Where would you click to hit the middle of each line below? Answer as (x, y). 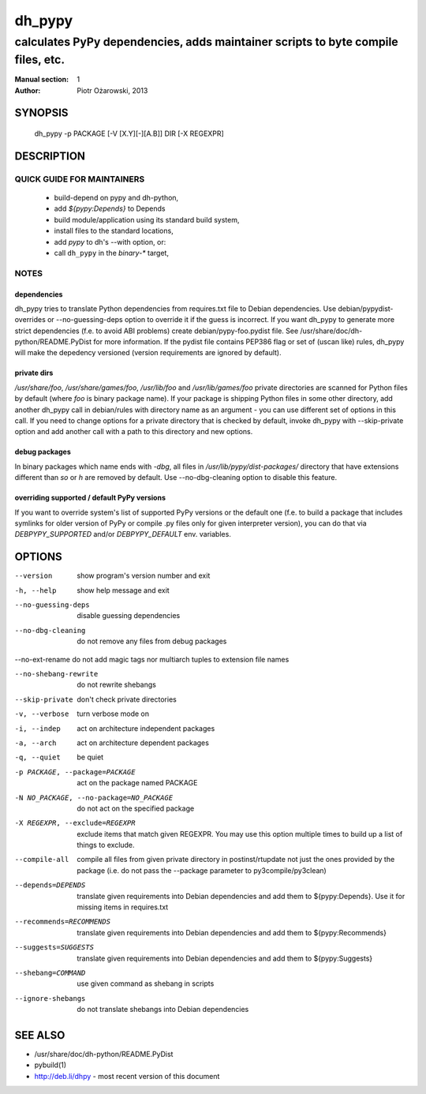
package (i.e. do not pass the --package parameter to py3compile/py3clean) (202, 870)
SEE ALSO (40, 1035)
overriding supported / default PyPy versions (90, 498)
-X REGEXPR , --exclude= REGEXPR (75, 823)
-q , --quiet (37, 757)
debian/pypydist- (366, 309)
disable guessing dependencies (129, 616)
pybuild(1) (50, 1065)
